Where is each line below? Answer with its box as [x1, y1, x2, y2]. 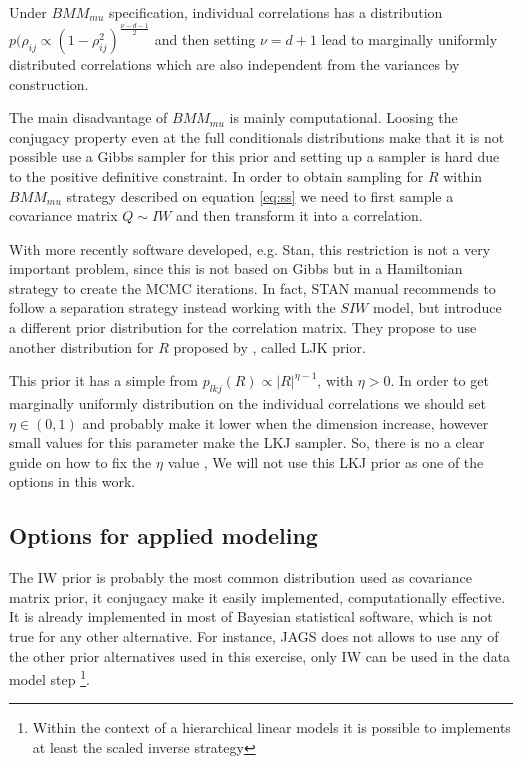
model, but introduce [372, 297, 502, 318]
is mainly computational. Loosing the [229, 107, 458, 128]
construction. [9, 73, 89, 94]
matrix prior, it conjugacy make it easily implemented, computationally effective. [9, 586, 506, 607]
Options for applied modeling [9, 520, 318, 551]
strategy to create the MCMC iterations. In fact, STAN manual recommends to [9, 277, 496, 298]
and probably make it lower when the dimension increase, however [82, 412, 489, 433]
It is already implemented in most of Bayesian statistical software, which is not [9, 606, 493, 627]
